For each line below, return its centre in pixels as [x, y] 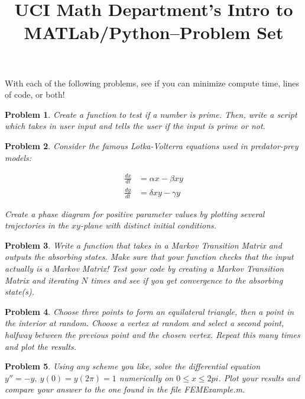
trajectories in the [37, 225]
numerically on [146, 377]
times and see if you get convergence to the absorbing [187, 280]
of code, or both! [35, 94]
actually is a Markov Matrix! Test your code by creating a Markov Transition [145, 268]
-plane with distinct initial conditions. [148, 225]
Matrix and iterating [42, 280]
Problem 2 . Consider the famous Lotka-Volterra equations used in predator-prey [152, 145]
